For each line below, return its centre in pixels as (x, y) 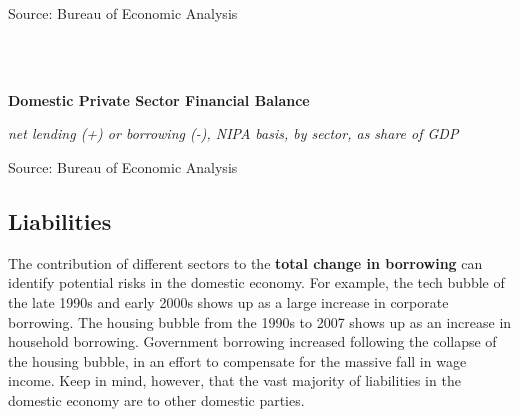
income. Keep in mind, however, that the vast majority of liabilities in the (234, 380)
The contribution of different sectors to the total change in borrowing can (245, 262)
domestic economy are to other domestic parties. (156, 399)
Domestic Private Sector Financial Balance (159, 99)
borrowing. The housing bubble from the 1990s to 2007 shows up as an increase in (260, 321)
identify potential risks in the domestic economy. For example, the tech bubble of (256, 282)
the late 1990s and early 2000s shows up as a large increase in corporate (228, 301)
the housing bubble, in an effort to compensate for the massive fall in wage (237, 360)
